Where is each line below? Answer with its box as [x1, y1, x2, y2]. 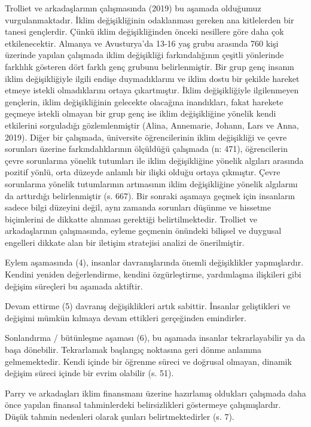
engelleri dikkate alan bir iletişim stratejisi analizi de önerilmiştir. [5, 236, 245, 248]
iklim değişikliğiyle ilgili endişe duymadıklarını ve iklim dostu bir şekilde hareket [5, 72, 300, 84]
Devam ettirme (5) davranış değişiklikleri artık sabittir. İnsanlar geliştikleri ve [5, 300, 291, 312]
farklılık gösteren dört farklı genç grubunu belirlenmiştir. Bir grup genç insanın [5, 60, 294, 72]
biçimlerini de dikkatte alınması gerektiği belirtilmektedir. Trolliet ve [5, 212, 257, 225]
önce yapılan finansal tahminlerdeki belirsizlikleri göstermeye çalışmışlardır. [5, 398, 281, 411]
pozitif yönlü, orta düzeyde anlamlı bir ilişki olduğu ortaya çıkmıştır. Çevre [5, 166, 280, 178]
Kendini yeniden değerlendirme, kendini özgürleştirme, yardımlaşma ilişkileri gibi [5, 268, 301, 280]
